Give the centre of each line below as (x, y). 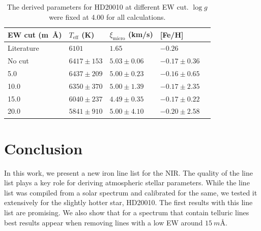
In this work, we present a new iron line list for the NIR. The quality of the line (129, 172)
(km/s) (140, 34)
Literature (23, 48)
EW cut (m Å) (35, 34)
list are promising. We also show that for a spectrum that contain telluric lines (127, 212)
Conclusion (43, 148)
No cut (18, 61)
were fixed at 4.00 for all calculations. (107, 16)
